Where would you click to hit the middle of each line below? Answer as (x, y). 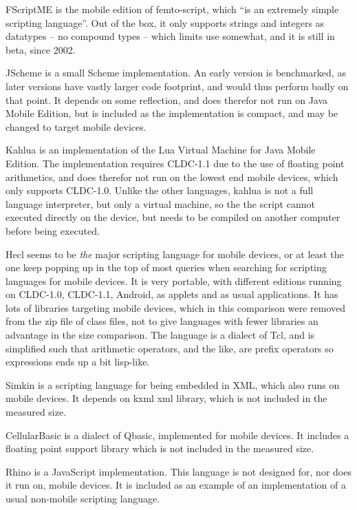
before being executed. (53, 230)
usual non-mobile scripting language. (83, 498)
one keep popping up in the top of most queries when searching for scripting (166, 267)
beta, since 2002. (41, 49)
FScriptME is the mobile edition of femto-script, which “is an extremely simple (172, 9)
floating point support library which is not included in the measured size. (160, 448)
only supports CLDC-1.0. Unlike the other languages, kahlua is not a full (160, 190)
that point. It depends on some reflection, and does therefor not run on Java (167, 99)
